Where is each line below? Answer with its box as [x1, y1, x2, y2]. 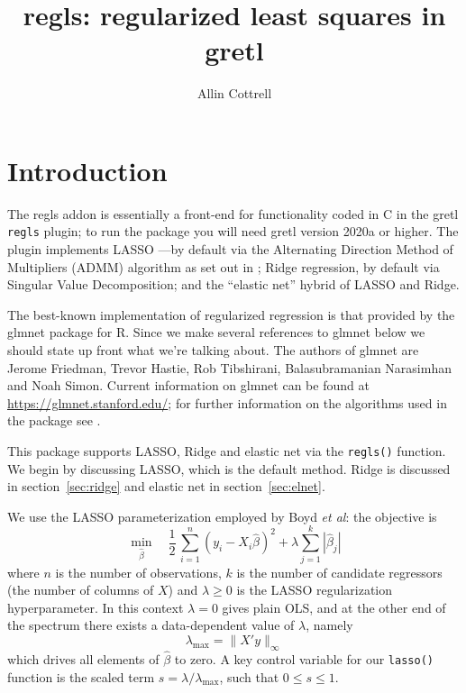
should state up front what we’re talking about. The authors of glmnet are [7, 341, 419, 360]
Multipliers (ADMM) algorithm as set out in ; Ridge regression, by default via [7, 257, 440, 276]
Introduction [7, 151, 168, 188]
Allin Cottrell [196, 84, 272, 103]
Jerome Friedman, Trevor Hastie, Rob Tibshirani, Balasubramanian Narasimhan [7, 358, 452, 377]
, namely [306, 615, 353, 634]
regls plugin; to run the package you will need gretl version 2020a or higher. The [7, 222, 459, 241]
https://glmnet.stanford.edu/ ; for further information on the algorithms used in [7, 393, 447, 412]
